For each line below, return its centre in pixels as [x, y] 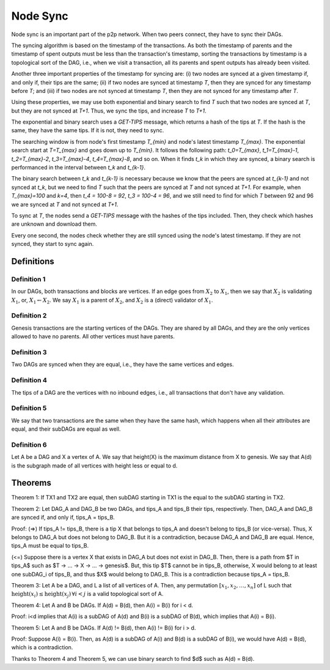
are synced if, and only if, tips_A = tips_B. [63, 518]
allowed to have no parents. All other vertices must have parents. [93, 337]
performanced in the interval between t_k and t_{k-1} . [79, 168]
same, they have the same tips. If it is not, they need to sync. [88, 130]
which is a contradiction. [42, 647]
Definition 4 [29, 381]
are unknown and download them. [54, 224]
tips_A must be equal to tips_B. [50, 546]
